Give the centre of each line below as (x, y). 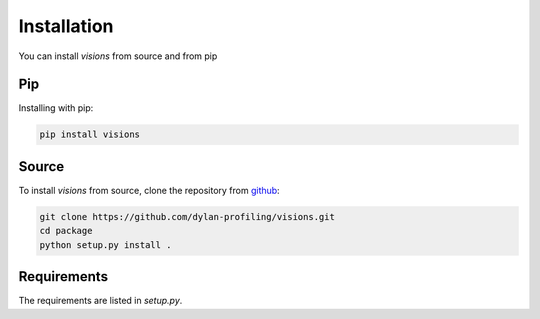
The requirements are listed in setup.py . (100, 301)
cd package (66, 231)
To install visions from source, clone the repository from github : (149, 190)
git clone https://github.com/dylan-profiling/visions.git (187, 216)
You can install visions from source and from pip (118, 56)
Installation (66, 26)
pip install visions (89, 134)
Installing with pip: (56, 108)
